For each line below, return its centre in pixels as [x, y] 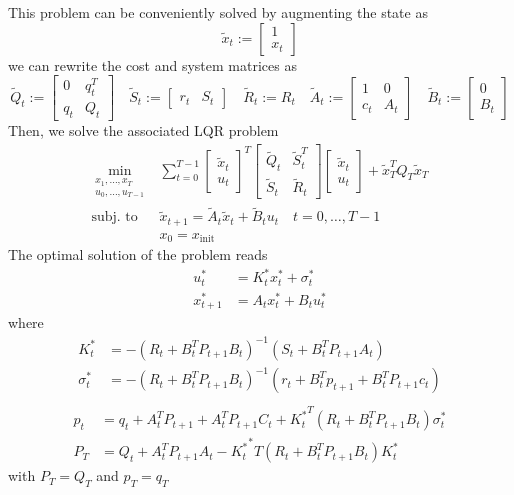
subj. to [114, 217]
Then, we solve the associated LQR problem [143, 129]
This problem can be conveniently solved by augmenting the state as [218, 12]
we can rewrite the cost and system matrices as [152, 64]
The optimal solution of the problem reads [138, 254]
